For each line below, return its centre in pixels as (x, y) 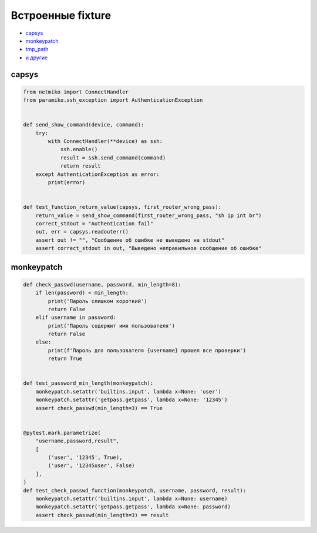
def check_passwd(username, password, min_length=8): (102, 284)
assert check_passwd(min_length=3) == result (102, 515)
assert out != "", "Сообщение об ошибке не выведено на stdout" (130, 240)
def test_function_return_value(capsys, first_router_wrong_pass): (122, 207)
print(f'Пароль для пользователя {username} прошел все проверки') (147, 350)
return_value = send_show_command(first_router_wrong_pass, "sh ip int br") (149, 215)
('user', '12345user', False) (91, 466)
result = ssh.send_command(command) (113, 158)
